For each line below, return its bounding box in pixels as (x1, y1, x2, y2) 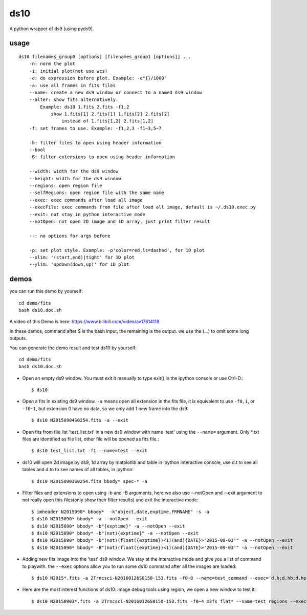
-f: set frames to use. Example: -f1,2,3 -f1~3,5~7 (29, 125, 162, 131)
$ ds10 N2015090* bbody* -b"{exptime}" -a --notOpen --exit (31, 523, 185, 529)
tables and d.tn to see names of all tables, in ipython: (22, 466, 134, 473)
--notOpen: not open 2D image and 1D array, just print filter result (29, 218, 210, 224)
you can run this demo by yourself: (9, 288, 83, 294)
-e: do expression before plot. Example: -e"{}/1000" (29, 75, 167, 81)
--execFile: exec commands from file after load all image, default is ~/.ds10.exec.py (29, 204, 256, 210)
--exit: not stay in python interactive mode (29, 211, 146, 217)
